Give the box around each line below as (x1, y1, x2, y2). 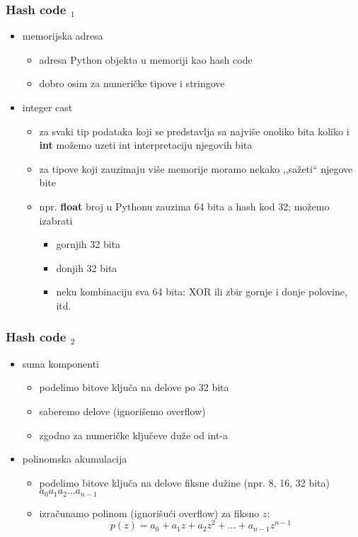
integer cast (22, 100, 73, 114)
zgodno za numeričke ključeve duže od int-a (39, 427, 228, 442)
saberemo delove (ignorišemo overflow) (39, 403, 206, 418)
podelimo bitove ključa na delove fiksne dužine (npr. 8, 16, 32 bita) (39, 475, 330, 490)
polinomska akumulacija (22, 451, 127, 466)
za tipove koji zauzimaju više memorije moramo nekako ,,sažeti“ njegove (39, 161, 353, 176)
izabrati (39, 213, 73, 227)
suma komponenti (22, 356, 99, 371)
